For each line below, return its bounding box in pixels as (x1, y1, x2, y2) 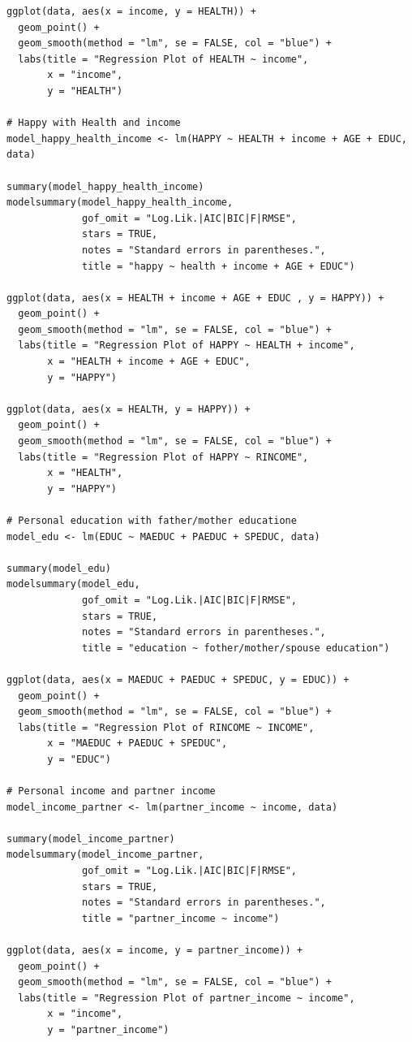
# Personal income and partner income (6, 785, 216, 798)
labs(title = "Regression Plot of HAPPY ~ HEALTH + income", (18, 339, 355, 352)
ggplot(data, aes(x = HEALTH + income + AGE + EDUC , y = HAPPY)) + (6, 292, 384, 304)
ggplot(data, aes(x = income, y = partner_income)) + (6, 945, 303, 957)
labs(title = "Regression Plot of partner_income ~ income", (18, 992, 355, 1004)
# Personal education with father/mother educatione (6, 515, 297, 526)
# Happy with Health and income (6, 117, 181, 129)
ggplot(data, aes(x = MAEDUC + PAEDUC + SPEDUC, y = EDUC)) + (6, 673, 350, 685)
